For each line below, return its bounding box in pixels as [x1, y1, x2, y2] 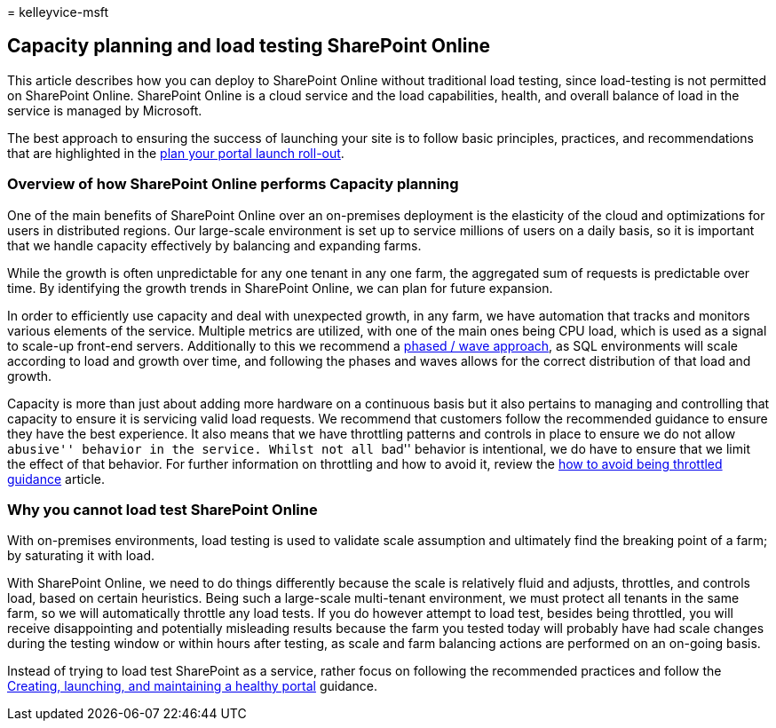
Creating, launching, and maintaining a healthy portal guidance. [7, 678, 378, 694]
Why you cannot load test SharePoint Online [7, 500, 318, 518]
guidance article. [7, 471, 105, 487]
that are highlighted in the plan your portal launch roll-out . [7, 145, 344, 161]
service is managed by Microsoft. [7, 102, 202, 118]
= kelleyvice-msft [7, 4, 109, 20]
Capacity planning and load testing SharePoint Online [7, 35, 491, 58]
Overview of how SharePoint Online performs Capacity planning [7, 175, 459, 194]
